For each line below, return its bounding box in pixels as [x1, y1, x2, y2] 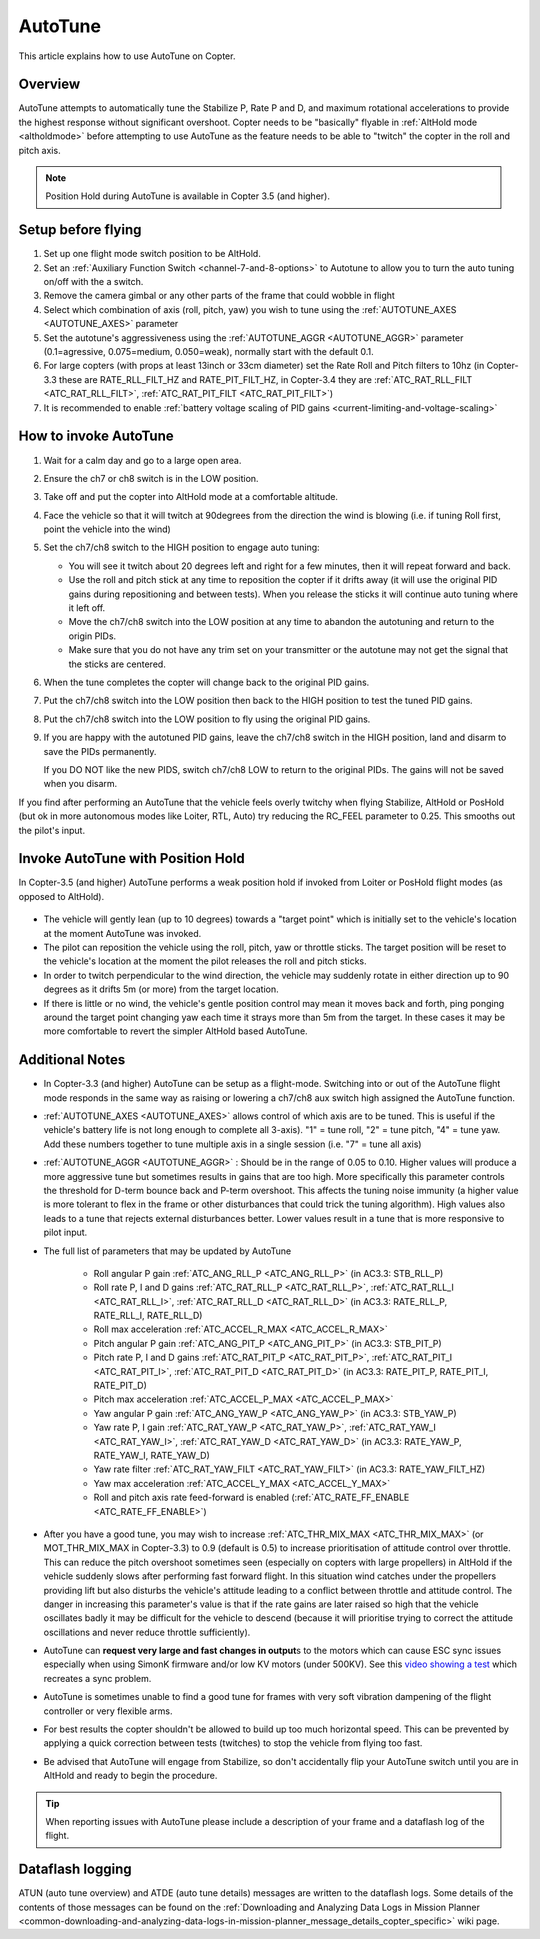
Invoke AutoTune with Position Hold [18, 850, 245, 867]
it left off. [68, 602, 106, 614]
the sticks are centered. [68, 658, 167, 670]
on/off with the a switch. [43, 276, 144, 288]
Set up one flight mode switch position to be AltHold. [43, 248, 262, 260]
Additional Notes [18, 1051, 126, 1069]
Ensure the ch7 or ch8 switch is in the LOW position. [43, 472, 259, 484]
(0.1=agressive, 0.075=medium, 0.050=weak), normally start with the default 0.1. [43, 346, 374, 358]
